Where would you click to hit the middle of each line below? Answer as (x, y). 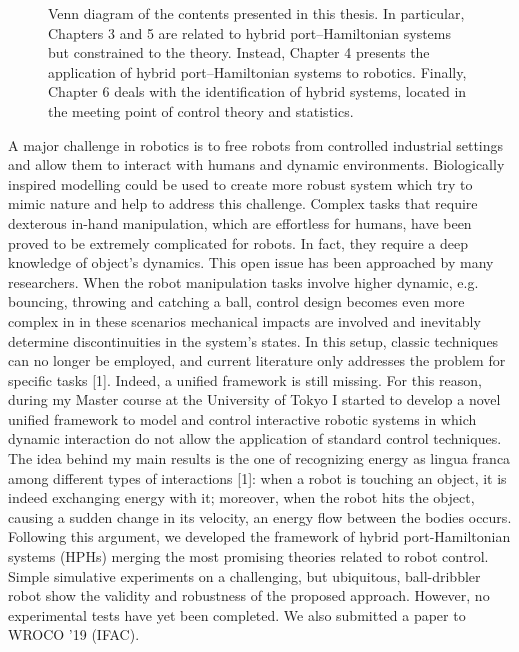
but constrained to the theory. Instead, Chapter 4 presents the (239, 52)
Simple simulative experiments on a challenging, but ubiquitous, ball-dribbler (244, 575)
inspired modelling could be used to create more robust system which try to (240, 183)
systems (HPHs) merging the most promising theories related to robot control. (248, 556)
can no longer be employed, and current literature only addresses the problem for (257, 360)
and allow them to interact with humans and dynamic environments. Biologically (256, 164)
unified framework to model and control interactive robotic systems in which (242, 418)
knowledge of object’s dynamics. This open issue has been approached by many (251, 262)
